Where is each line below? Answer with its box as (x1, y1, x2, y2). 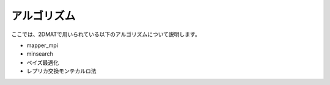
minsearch (26, 50, 53, 57)
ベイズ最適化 (26, 59, 59, 66)
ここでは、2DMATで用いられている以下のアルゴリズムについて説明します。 (11, 31, 201, 38)
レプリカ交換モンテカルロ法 (26, 67, 97, 75)
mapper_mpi (26, 42, 58, 49)
